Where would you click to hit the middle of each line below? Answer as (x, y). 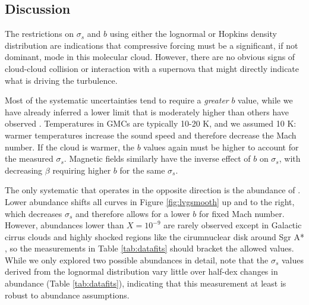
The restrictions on (40, 34)
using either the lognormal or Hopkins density (193, 34)
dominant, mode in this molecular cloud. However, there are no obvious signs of (150, 57)
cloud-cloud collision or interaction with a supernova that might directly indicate (152, 68)
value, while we (265, 100)
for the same (142, 170)
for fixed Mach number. (242, 213)
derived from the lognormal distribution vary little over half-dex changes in (141, 271)
